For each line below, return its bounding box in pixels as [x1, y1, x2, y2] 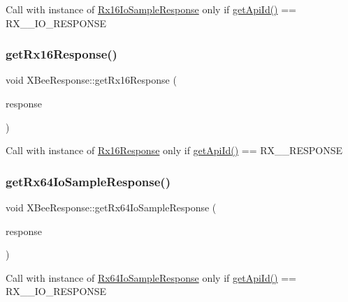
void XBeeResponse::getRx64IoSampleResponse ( [6, 200, 217, 214]
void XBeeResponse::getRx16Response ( [6, 73, 177, 87]
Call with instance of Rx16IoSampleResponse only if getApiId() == [6, 2, 297, 16]
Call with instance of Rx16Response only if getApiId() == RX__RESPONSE [6, 143, 342, 158]
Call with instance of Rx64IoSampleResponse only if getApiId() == [6, 270, 297, 285]
